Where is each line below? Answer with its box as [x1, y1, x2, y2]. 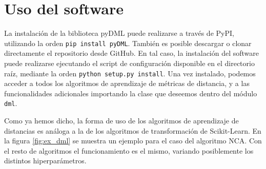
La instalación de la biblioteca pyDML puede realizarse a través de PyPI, [4, 28, 234, 38]
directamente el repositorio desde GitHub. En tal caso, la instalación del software [4, 48, 259, 58]
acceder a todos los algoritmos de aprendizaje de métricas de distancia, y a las [4, 78, 250, 89]
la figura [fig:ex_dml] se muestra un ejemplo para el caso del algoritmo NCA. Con [4, 135, 262, 146]
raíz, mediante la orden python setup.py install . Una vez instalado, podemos [4, 68, 256, 78]
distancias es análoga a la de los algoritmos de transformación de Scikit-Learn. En [4, 125, 261, 136]
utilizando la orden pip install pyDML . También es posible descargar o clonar [4, 37, 252, 48]
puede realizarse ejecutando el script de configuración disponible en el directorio [4, 57, 255, 68]
